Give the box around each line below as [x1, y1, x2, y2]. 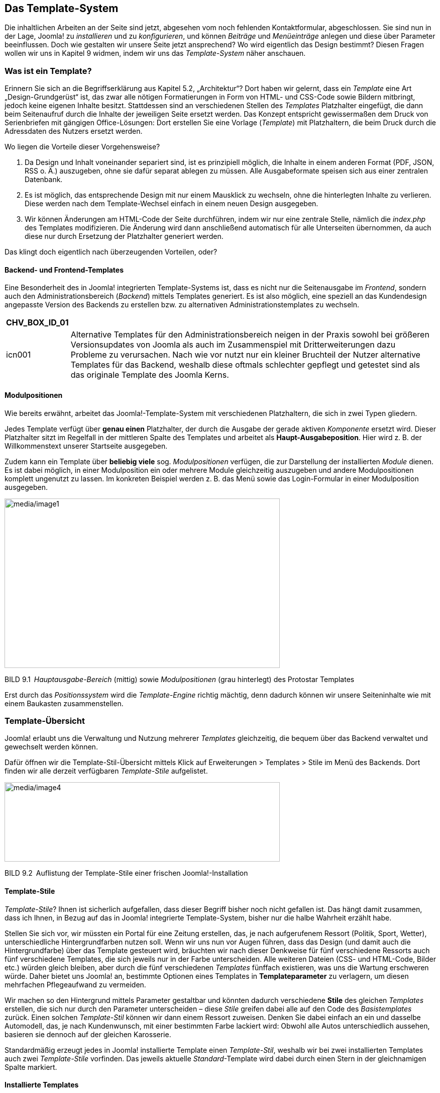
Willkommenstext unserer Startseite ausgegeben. [5, 441, 168, 450]
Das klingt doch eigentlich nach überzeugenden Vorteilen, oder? [5, 247, 217, 257]
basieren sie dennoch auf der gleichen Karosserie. [5, 1030, 171, 1039]
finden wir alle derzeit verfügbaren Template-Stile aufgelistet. [5, 767, 208, 776]
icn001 [6, 350, 31, 360]
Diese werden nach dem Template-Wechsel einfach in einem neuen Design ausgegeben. [25, 199, 318, 208]
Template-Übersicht [5, 715, 85, 726]
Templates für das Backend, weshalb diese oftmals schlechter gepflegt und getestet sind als [70, 360, 420, 370]
